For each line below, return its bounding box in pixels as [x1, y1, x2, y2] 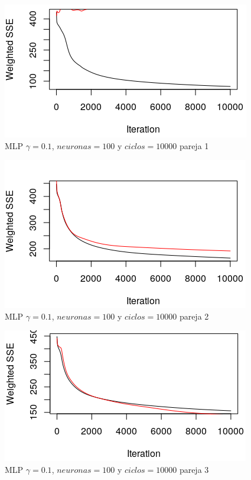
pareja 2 [179, 310, 209, 322]
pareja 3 [179, 463, 209, 475]
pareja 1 [179, 139, 209, 152]
